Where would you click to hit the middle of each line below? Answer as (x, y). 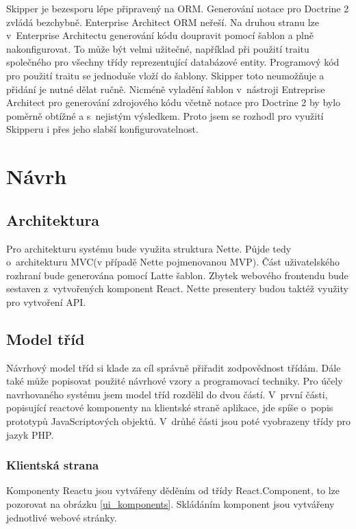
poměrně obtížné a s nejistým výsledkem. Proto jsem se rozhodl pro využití (165, 115)
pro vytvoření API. (46, 301)
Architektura (53, 219)
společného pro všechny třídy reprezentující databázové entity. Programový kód (173, 62)
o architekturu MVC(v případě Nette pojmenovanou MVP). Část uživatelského (173, 262)
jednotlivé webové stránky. (62, 517)
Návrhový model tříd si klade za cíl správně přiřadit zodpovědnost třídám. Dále (174, 367)
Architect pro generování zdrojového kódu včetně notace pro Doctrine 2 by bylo (174, 102)
